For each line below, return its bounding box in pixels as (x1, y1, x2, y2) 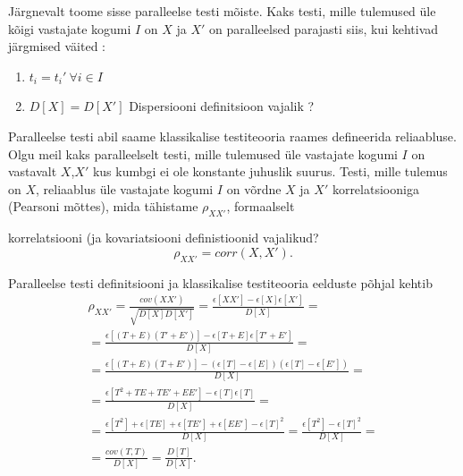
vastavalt (8, 162, 57, 181)
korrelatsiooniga (332, 179, 419, 198)
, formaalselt (226, 197, 295, 216)
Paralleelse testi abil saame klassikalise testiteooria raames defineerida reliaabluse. (8, 126, 457, 145)
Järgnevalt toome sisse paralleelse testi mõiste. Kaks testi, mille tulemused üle (8, 2, 436, 20)
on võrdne (226, 179, 282, 198)
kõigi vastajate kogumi (8, 19, 131, 38)
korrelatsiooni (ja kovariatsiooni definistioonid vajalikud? (8, 228, 319, 247)
